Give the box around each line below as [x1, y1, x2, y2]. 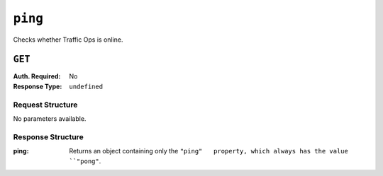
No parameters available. [13, 114, 87, 123]
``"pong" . [69, 156, 101, 165]
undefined [69, 82, 103, 90]
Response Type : [13, 82, 62, 90]
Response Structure [13, 131, 84, 141]
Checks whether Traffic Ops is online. [13, 35, 123, 44]
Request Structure [13, 100, 78, 110]
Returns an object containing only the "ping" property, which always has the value [69, 147, 349, 156]
